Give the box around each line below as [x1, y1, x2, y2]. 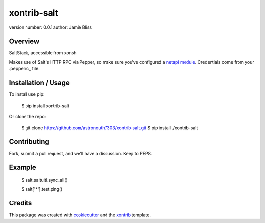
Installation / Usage [9, 79, 70, 87]
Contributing [9, 137, 49, 146]
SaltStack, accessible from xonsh [9, 50, 77, 56]
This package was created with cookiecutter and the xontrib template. [9, 212, 151, 218]
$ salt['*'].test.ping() [21, 186, 63, 192]
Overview [9, 37, 40, 45]
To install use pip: [9, 91, 45, 97]
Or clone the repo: [9, 113, 46, 119]
